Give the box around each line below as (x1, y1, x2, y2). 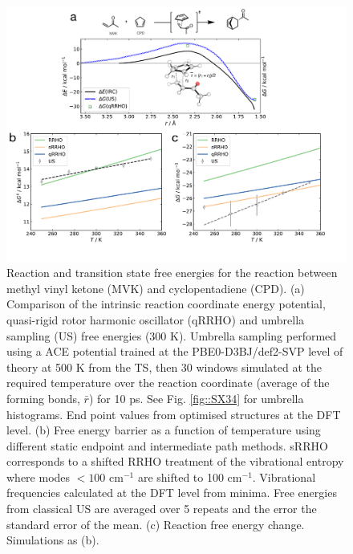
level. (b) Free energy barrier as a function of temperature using (6, 422, 321, 438)
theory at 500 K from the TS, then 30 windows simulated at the (6, 358, 322, 375)
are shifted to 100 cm (137, 468, 242, 485)
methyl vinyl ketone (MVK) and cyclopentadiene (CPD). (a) (6, 279, 305, 296)
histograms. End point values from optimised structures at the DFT (6, 405, 341, 422)
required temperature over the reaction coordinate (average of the (6, 374, 330, 391)
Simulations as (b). (6, 532, 99, 548)
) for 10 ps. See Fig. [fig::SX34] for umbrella (88, 389, 304, 406)
